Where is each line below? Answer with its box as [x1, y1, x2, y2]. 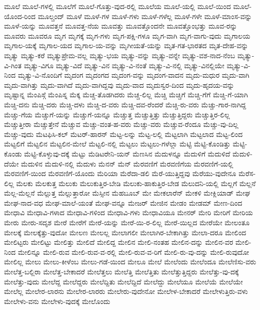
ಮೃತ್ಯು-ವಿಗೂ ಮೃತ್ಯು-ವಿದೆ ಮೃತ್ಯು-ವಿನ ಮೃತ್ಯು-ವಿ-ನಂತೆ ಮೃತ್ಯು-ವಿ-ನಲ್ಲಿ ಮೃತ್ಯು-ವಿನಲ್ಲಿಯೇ [24, 60, 225, 70]
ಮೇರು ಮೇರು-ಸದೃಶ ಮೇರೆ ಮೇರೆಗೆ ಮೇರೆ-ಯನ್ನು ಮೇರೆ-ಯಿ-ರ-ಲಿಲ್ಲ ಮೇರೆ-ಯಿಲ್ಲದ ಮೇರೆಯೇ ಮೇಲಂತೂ [4, 217, 250, 228]
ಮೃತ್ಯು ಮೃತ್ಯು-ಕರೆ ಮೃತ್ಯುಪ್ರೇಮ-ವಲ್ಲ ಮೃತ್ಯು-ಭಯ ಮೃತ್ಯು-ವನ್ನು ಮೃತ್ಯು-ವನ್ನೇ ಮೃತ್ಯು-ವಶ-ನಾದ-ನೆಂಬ [4, 50, 235, 60]
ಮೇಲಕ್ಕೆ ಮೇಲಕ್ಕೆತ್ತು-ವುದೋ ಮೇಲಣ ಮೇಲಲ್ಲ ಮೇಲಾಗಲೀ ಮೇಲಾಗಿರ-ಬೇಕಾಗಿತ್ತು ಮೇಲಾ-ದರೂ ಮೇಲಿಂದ [4, 227, 246, 237]
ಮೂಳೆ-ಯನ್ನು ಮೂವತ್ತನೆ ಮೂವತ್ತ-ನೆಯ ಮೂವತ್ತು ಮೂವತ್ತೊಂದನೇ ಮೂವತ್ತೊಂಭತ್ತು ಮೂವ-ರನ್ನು [4, 21, 237, 31]
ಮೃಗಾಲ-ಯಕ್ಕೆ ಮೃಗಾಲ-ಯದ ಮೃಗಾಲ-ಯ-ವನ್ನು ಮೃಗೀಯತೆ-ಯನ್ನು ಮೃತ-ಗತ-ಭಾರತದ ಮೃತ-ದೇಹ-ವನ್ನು [4, 40, 248, 51]
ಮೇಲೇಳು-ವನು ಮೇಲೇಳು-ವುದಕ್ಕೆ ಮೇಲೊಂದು [4, 295, 110, 306]
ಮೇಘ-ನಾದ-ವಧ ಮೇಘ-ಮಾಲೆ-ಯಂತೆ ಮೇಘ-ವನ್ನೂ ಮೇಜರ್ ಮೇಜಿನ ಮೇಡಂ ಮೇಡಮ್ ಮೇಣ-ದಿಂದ [4, 197, 242, 208]
